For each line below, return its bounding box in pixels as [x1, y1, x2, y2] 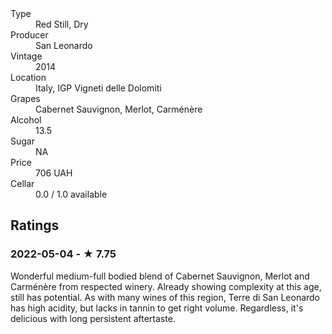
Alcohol [10, 114, 42, 126]
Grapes [10, 93, 41, 104]
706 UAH [35, 167, 73, 179]
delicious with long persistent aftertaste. [10, 312, 176, 324]
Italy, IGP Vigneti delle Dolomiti [35, 82, 162, 94]
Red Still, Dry [35, 18, 89, 30]
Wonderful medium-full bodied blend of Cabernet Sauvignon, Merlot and [10, 270, 310, 282]
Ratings [10, 217, 60, 234]
